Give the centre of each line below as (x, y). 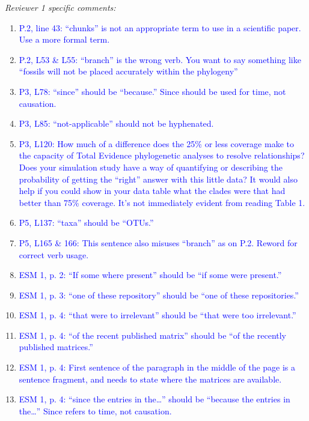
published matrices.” (56, 347)
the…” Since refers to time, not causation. (95, 410)
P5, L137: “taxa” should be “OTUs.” (86, 223)
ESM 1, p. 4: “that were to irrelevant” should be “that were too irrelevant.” (158, 315)
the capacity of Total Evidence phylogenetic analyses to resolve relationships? (162, 155)
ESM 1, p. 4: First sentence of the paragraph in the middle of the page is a (157, 367)
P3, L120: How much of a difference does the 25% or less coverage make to (156, 143)
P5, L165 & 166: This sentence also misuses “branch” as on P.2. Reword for (158, 242)
